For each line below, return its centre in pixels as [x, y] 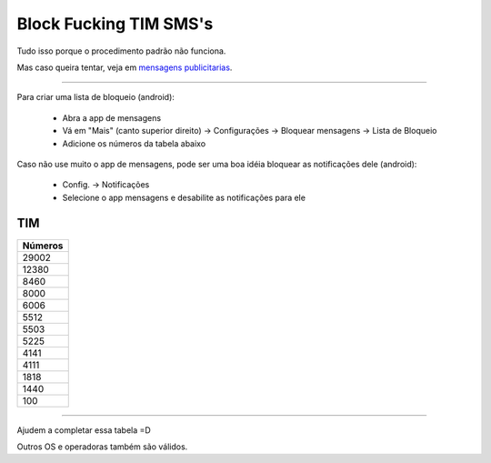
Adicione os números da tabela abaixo [134, 143]
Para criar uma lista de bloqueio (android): [95, 97]
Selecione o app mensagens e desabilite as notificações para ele [184, 197]
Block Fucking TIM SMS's [115, 24]
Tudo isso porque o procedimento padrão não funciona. [121, 51]
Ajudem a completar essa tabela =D [84, 430]
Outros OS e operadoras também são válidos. [102, 447]
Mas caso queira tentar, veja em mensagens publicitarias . [125, 67]
